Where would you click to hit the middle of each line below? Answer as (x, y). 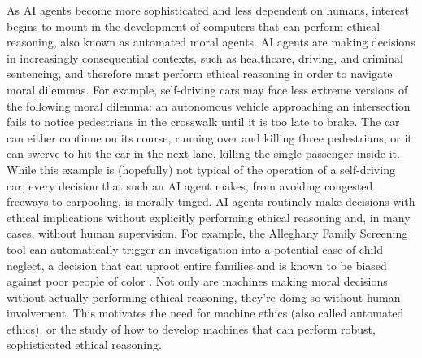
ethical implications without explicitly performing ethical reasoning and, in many (209, 217)
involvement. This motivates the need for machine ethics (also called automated (205, 313)
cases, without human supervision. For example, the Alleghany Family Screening (207, 233)
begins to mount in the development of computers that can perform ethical (194, 26)
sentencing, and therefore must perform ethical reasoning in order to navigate (200, 74)
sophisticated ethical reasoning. (84, 345)
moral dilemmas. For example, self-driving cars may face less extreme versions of (207, 89)
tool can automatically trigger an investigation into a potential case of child (195, 249)
